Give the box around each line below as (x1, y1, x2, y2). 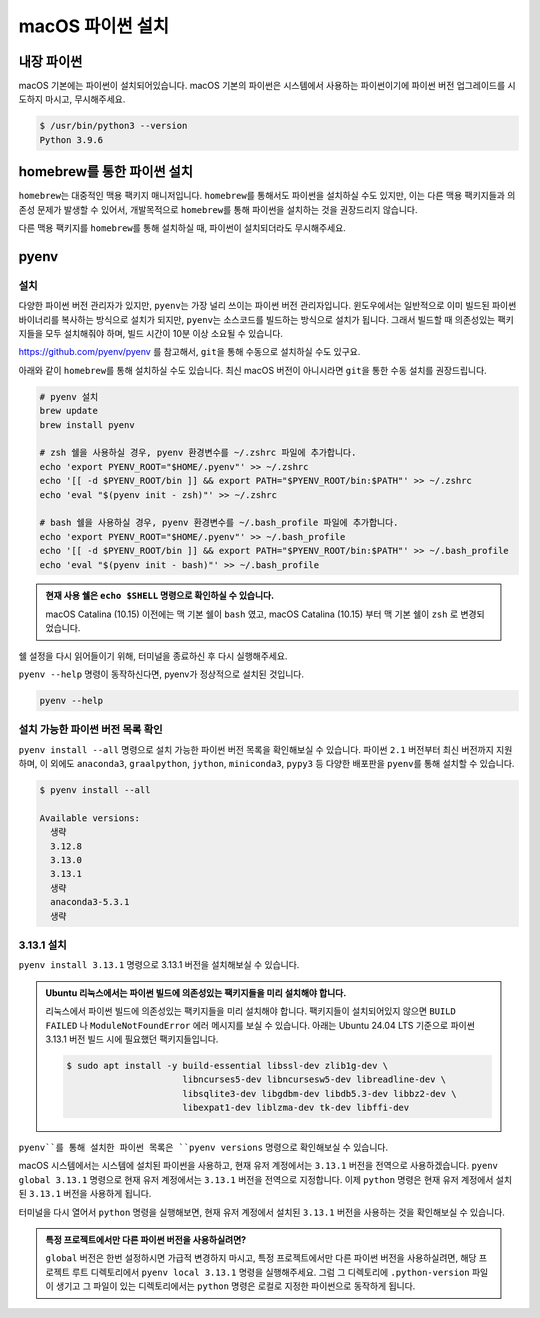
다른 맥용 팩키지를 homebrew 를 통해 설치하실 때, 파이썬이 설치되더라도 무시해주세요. (18, 222, 347, 234)
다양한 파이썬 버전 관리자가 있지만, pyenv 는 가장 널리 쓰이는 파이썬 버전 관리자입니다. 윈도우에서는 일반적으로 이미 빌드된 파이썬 (18, 300, 517, 312)
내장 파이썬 (18, 53, 83, 70)
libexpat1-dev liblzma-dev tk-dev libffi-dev (182, 1102, 410, 1114)
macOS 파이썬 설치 (18, 15, 170, 37)
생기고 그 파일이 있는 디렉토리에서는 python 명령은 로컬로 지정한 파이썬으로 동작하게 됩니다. (55, 1280, 416, 1292)
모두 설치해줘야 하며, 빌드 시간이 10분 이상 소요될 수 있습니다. (45, 328, 284, 340)
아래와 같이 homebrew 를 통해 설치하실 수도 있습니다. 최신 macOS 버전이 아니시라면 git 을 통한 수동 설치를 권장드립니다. (18, 364, 487, 376)
